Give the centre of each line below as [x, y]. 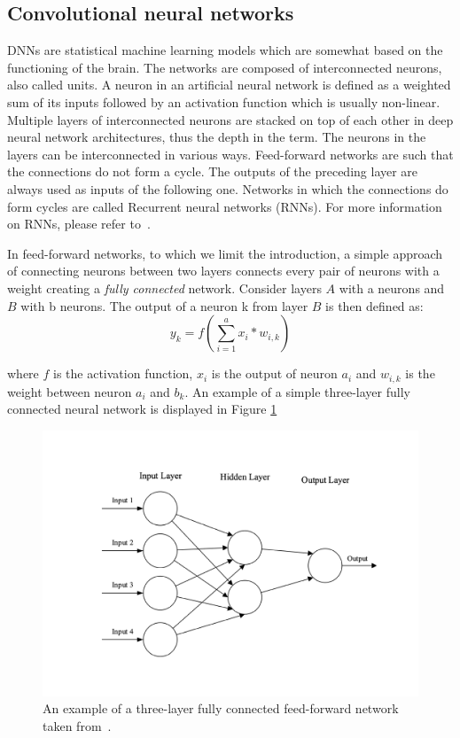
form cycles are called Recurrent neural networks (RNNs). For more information [225, 206]
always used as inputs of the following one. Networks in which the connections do [228, 188]
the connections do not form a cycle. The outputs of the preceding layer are [213, 171]
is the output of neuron [274, 373]
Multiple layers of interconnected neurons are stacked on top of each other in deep [230, 119]
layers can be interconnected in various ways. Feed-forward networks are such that [230, 154]
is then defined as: [374, 305]
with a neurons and [392, 287]
